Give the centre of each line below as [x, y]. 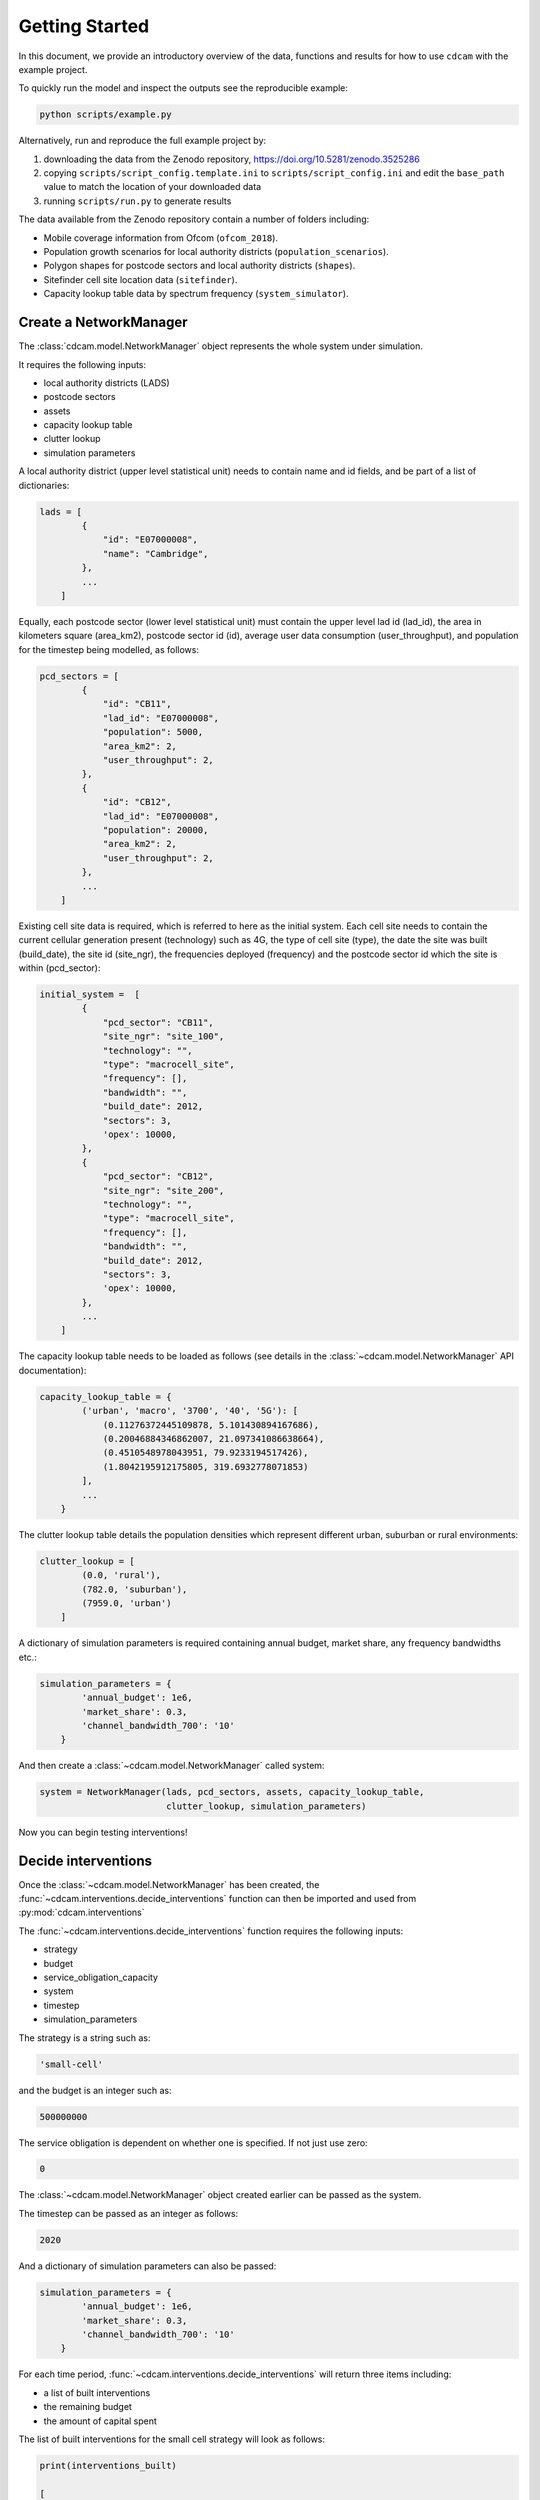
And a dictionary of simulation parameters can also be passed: [147, 2266]
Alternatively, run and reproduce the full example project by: [142, 141]
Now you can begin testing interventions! [103, 1832]
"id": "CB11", [137, 704]
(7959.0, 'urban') [126, 1603]
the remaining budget [87, 2407]
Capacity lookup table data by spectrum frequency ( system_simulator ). [196, 294]
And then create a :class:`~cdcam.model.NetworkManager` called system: [171, 1766]
